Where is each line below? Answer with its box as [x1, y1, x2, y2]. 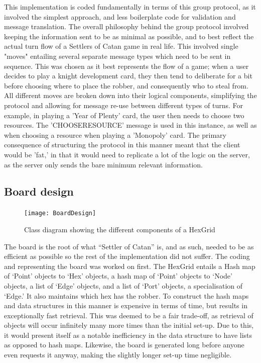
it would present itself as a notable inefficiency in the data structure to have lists [4, 329, 252, 340]
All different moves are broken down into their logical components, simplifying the [4, 90, 257, 101]
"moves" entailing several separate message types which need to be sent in [4, 50, 231, 61]
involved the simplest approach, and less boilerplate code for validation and [4, 11, 236, 22]
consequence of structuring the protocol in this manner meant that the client [4, 139, 240, 150]
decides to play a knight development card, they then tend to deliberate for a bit [4, 70, 252, 81]
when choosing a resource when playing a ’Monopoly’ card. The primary [4, 129, 226, 140]
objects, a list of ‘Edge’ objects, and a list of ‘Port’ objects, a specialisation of [4, 280, 243, 291]
